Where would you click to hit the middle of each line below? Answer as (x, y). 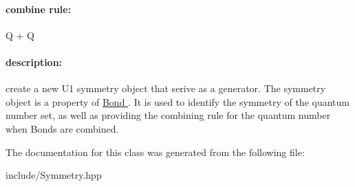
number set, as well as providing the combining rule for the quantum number (168, 115)
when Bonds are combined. (62, 128)
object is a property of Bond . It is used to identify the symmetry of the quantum (177, 101)
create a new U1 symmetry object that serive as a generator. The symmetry (166, 88)
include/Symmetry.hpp (54, 175)
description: (34, 62)
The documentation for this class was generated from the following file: (155, 152)
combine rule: (39, 9)
